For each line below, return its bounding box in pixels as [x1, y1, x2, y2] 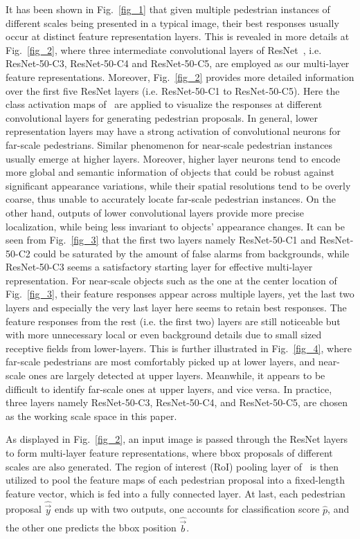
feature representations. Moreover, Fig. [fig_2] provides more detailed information [6, 69, 354, 84]
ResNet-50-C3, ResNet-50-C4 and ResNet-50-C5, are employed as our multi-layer [6, 56, 350, 71]
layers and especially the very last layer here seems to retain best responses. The [6, 300, 347, 315]
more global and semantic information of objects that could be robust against [6, 165, 334, 179]
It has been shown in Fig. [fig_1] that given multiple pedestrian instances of [6, 2, 330, 16]
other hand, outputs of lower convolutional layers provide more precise [6, 205, 304, 219]
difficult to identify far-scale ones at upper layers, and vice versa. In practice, [6, 381, 332, 396]
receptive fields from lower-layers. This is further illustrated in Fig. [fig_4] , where [6, 340, 352, 355]
